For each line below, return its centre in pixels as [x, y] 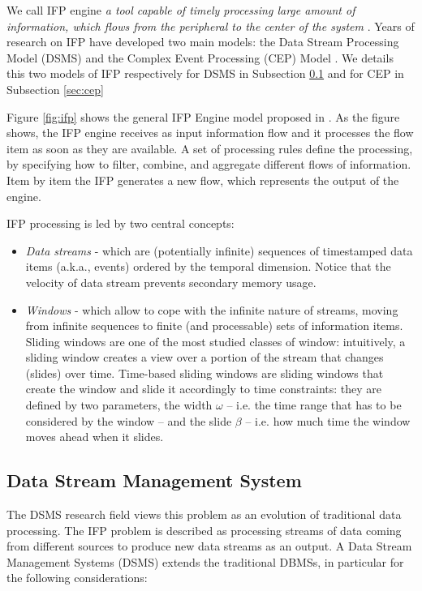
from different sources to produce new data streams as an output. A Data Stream [209, 546]
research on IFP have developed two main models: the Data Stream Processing [203, 42]
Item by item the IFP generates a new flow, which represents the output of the [203, 180]
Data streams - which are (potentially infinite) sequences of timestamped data [219, 250]
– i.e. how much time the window [328, 420]
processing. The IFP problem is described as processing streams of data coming [204, 530]
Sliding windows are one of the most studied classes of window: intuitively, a [215, 341]
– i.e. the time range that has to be [314, 405]
